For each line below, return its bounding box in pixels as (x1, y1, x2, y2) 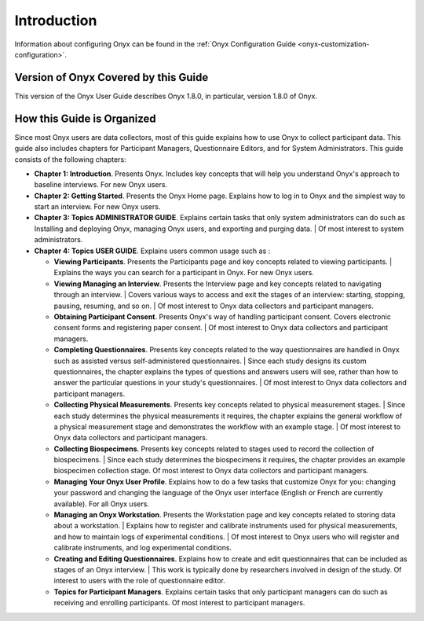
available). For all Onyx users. (53, 499, 149, 509)
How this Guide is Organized (14, 112, 156, 125)
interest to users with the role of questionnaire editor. (53, 576, 225, 586)
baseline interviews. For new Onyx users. (34, 180, 168, 189)
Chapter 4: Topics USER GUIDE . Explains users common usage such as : (34, 246, 271, 255)
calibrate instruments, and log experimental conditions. (53, 543, 232, 553)
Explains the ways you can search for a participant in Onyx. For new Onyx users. (53, 268, 314, 277)
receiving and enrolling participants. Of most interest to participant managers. (53, 598, 305, 608)
